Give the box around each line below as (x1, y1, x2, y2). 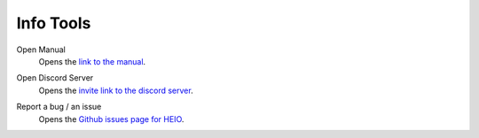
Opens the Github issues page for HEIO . (38, 113, 185, 124)
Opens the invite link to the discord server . (38, 85, 194, 96)
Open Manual (16, 44, 66, 55)
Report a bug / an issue (16, 102, 102, 112)
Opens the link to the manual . (38, 56, 146, 66)
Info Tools (16, 13, 91, 33)
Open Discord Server (16, 73, 94, 83)
